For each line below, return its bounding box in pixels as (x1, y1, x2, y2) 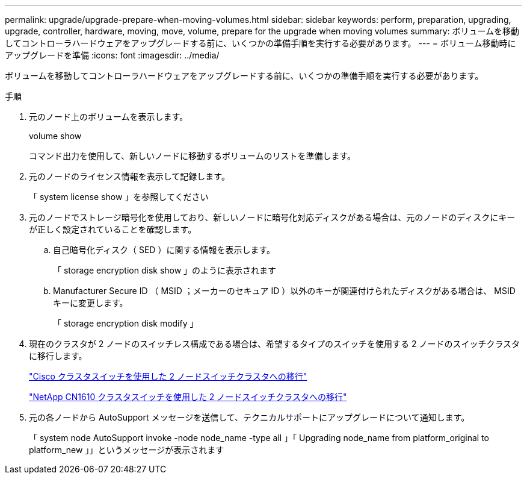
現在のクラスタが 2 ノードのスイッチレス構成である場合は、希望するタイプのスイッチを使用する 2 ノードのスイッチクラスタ (29, 339, 520, 349)
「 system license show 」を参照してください (29, 192, 209, 202)
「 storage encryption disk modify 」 (53, 318, 199, 328)
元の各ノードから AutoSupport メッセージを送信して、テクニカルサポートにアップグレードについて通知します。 (29, 412, 470, 422)
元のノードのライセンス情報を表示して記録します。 (29, 171, 230, 181)
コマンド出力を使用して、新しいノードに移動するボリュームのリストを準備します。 (29, 151, 356, 161)
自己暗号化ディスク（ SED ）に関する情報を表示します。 (53, 245, 275, 255)
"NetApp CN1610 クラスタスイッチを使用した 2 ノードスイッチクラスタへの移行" (29, 392, 347, 402)
